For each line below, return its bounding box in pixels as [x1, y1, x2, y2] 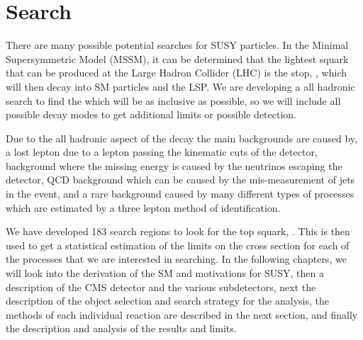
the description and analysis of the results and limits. [6, 321, 237, 336]
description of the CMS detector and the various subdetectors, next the [6, 279, 316, 294]
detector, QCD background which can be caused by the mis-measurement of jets [6, 172, 355, 187]
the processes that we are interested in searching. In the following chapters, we [6, 251, 347, 266]
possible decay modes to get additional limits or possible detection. [6, 107, 296, 122]
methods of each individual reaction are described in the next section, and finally [6, 307, 358, 322]
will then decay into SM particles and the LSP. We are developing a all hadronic [6, 79, 355, 93]
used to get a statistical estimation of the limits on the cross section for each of [6, 237, 350, 252]
